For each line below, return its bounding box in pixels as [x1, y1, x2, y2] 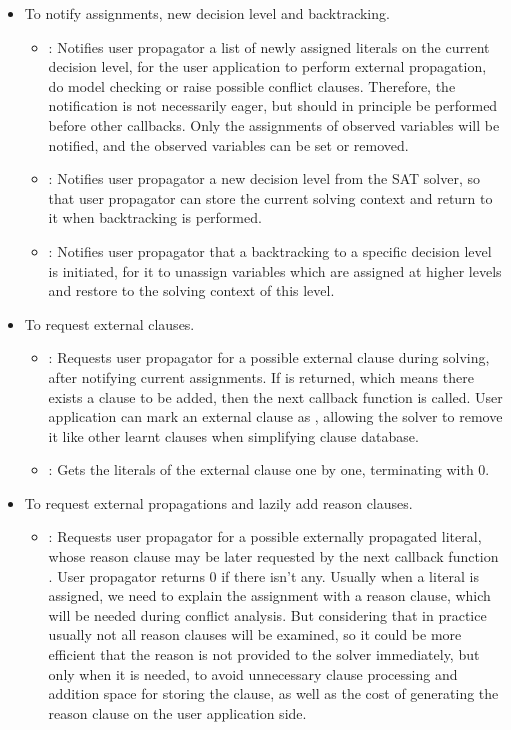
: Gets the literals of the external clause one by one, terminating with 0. [48, 459, 490, 480]
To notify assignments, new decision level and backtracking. [24, 3, 390, 23]
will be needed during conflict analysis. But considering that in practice [48, 604, 487, 625]
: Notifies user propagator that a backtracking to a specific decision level [48, 240, 492, 261]
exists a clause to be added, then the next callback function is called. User [48, 386, 503, 407]
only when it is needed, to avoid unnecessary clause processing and [48, 663, 458, 684]
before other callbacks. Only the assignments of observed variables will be [48, 114, 500, 135]
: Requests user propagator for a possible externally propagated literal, [48, 526, 482, 547]
